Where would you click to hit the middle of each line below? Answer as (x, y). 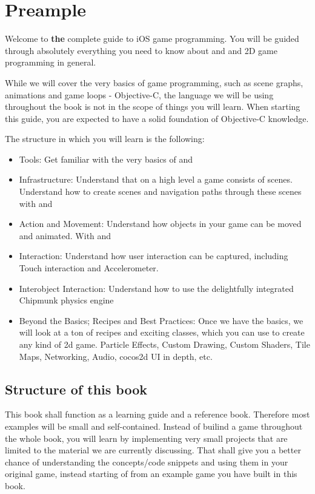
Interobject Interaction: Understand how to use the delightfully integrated (156, 288)
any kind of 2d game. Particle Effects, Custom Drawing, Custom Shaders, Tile (164, 344)
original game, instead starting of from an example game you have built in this (151, 474)
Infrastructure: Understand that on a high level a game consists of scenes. (156, 179)
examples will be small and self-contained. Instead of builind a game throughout (154, 426)
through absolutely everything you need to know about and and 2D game (141, 50)
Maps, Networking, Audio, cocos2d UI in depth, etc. (116, 356)
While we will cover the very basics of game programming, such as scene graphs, (154, 82)
